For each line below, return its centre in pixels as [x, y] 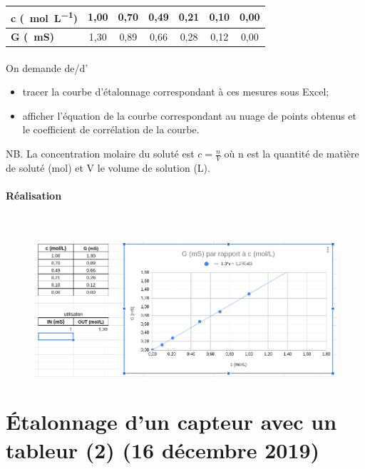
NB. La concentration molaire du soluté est [100, 154]
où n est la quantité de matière [292, 154]
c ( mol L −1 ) [44, 17]
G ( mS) [32, 36]
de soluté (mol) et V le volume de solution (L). [108, 167]
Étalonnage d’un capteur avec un [171, 422]
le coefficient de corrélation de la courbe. [111, 129]
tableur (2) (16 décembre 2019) [163, 449]
